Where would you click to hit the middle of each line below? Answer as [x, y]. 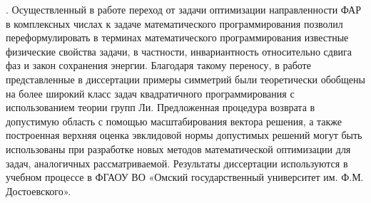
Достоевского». [39, 191]
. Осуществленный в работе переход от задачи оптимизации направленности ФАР [183, 9]
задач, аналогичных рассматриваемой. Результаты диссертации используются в [177, 163]
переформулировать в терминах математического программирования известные [177, 37]
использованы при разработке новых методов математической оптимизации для [178, 149]
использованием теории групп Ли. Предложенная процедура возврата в [161, 107]
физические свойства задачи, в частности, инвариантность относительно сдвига [179, 51]
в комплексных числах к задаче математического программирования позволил [174, 23]
